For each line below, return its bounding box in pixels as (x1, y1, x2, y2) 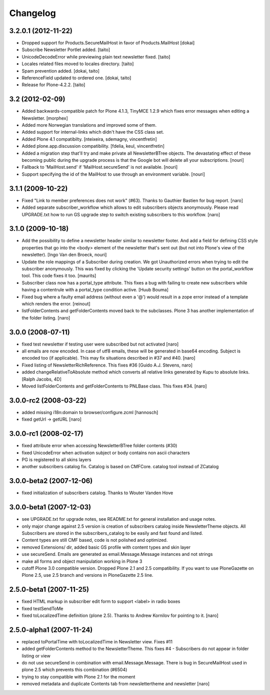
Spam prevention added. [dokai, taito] (21, 68, 100, 74)
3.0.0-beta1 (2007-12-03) (9, 503, 91, 512)
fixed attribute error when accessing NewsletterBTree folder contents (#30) (21, 443, 177, 449)
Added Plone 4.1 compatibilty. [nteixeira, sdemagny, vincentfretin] (21, 136, 157, 142)
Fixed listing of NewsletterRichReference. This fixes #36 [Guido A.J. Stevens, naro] (21, 362, 192, 368)
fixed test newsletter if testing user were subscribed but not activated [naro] (21, 341, 179, 347)
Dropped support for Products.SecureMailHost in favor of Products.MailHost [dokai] (21, 40, 195, 46)
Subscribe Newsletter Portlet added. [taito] (21, 47, 110, 53)
